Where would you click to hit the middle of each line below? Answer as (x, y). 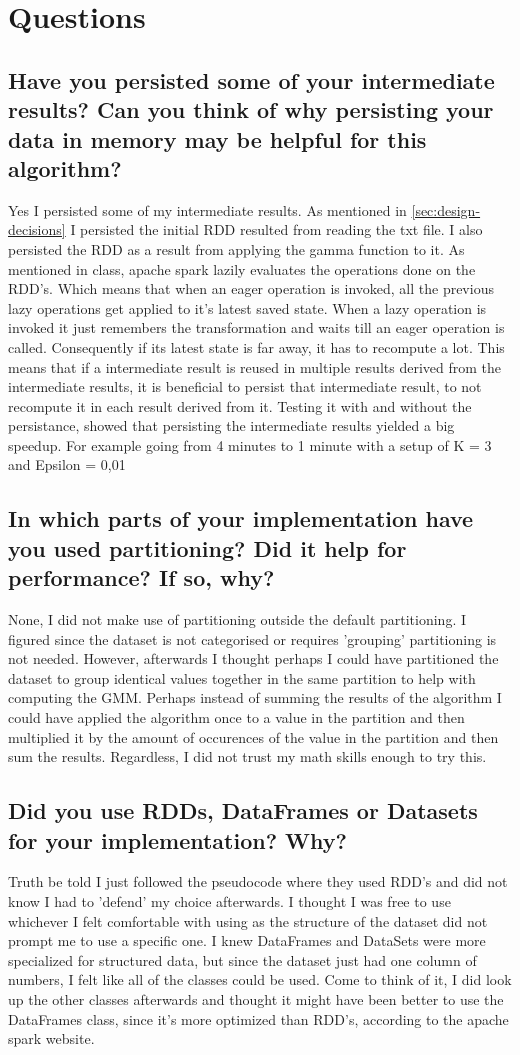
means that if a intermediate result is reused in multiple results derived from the (255, 366)
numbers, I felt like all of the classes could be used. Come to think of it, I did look (260, 979)
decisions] (37, 229)
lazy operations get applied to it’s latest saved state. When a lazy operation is (247, 307)
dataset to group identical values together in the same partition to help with (242, 677)
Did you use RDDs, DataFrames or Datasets (243, 810)
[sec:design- (446, 209)
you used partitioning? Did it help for (207, 547)
